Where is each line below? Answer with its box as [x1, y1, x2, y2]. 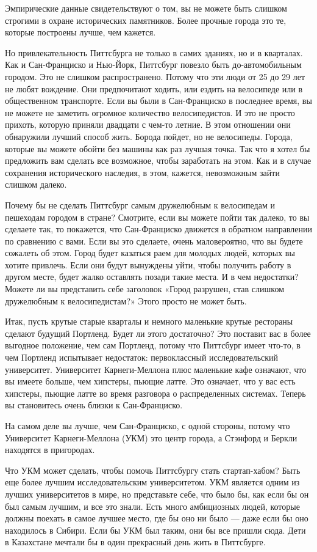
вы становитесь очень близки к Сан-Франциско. [5, 399, 183, 411]
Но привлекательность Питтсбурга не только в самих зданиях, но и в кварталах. [5, 46, 303, 59]
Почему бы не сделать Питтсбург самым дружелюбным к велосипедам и [5, 198, 275, 211]
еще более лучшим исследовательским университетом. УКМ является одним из [5, 476, 300, 488]
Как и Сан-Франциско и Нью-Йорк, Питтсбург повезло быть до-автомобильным [5, 58, 302, 71]
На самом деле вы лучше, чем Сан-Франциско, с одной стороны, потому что [5, 419, 290, 432]
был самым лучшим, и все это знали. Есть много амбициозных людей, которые [5, 499, 300, 512]
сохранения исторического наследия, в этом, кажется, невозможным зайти [5, 166, 280, 178]
